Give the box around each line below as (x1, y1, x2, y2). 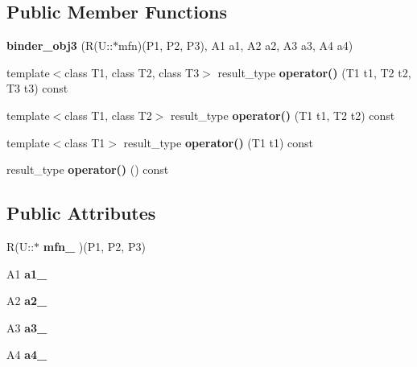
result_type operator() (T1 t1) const (123, 134, 314, 151)
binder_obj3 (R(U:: (6, 37, 114, 54)
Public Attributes (6, 200, 156, 225)
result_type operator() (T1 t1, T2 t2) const (171, 106, 395, 123)
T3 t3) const (6, 80, 68, 97)
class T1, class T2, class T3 (64, 64, 200, 80)
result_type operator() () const (6, 161, 169, 178)
